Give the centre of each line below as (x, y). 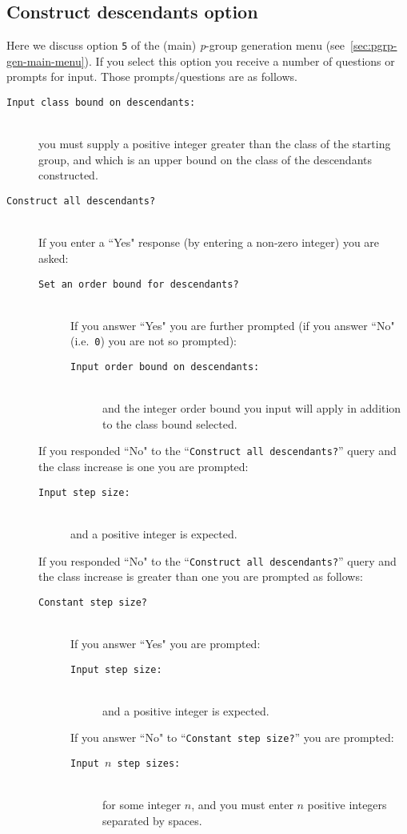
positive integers (347, 805)
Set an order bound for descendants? (139, 284)
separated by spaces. (152, 820)
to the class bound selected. (170, 423)
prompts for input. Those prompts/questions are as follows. (152, 77)
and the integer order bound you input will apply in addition (252, 408)
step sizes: (149, 764)
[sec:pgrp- (374, 45)
